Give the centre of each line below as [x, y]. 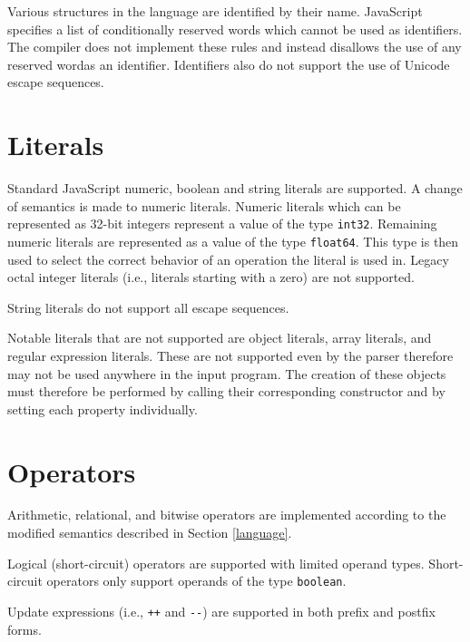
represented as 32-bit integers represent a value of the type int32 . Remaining [222, 224]
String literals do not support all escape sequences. [148, 307]
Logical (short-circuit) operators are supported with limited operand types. [216, 563]
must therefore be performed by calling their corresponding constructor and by [226, 391]
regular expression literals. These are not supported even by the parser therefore [230, 355]
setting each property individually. [103, 409]
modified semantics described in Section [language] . [150, 533]
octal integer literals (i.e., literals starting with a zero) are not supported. [211, 277]
